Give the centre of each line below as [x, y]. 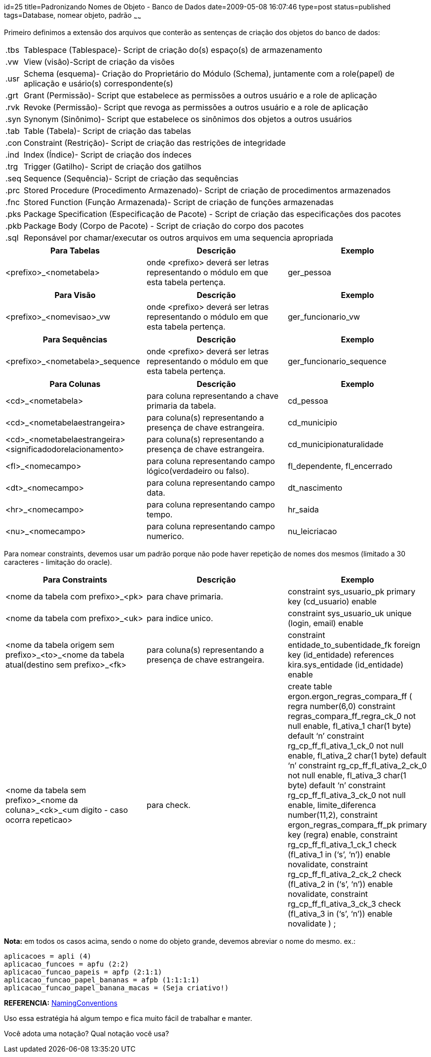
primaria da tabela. [181, 405]
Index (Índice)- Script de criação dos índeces [108, 154]
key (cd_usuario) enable [332, 601]
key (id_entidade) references [341, 655]
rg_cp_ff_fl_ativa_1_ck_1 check [342, 844]
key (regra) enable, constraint [343, 834]
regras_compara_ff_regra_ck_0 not [352, 716]
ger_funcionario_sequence [337, 361]
